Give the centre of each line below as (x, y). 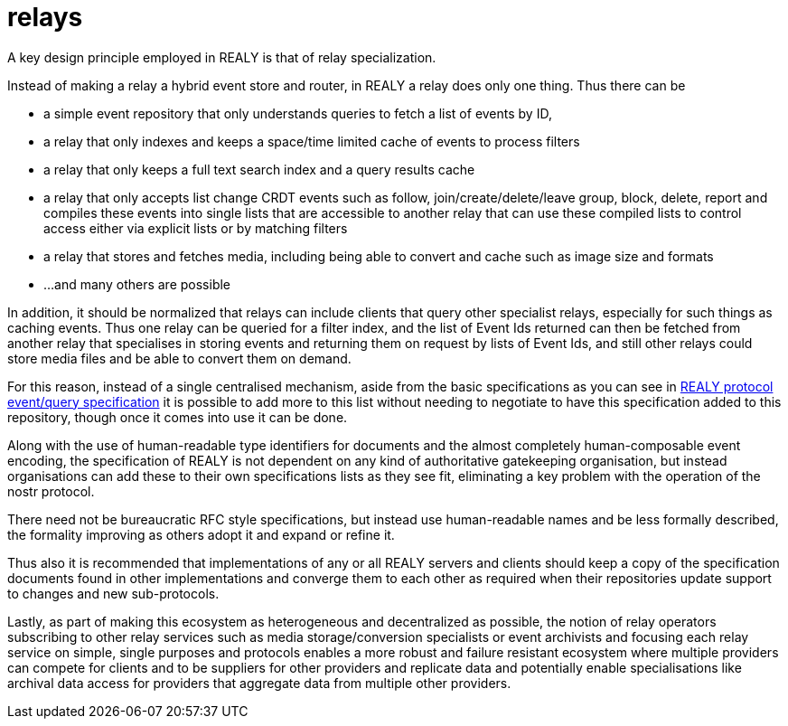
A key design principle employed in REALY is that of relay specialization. (222, 57)
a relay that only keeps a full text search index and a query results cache (259, 169)
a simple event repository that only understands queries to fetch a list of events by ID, (298, 113)
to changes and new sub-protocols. (113, 593)
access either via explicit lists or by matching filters (196, 228)
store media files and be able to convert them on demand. (179, 358)
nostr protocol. (51, 491)
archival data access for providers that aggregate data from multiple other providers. (259, 683)
